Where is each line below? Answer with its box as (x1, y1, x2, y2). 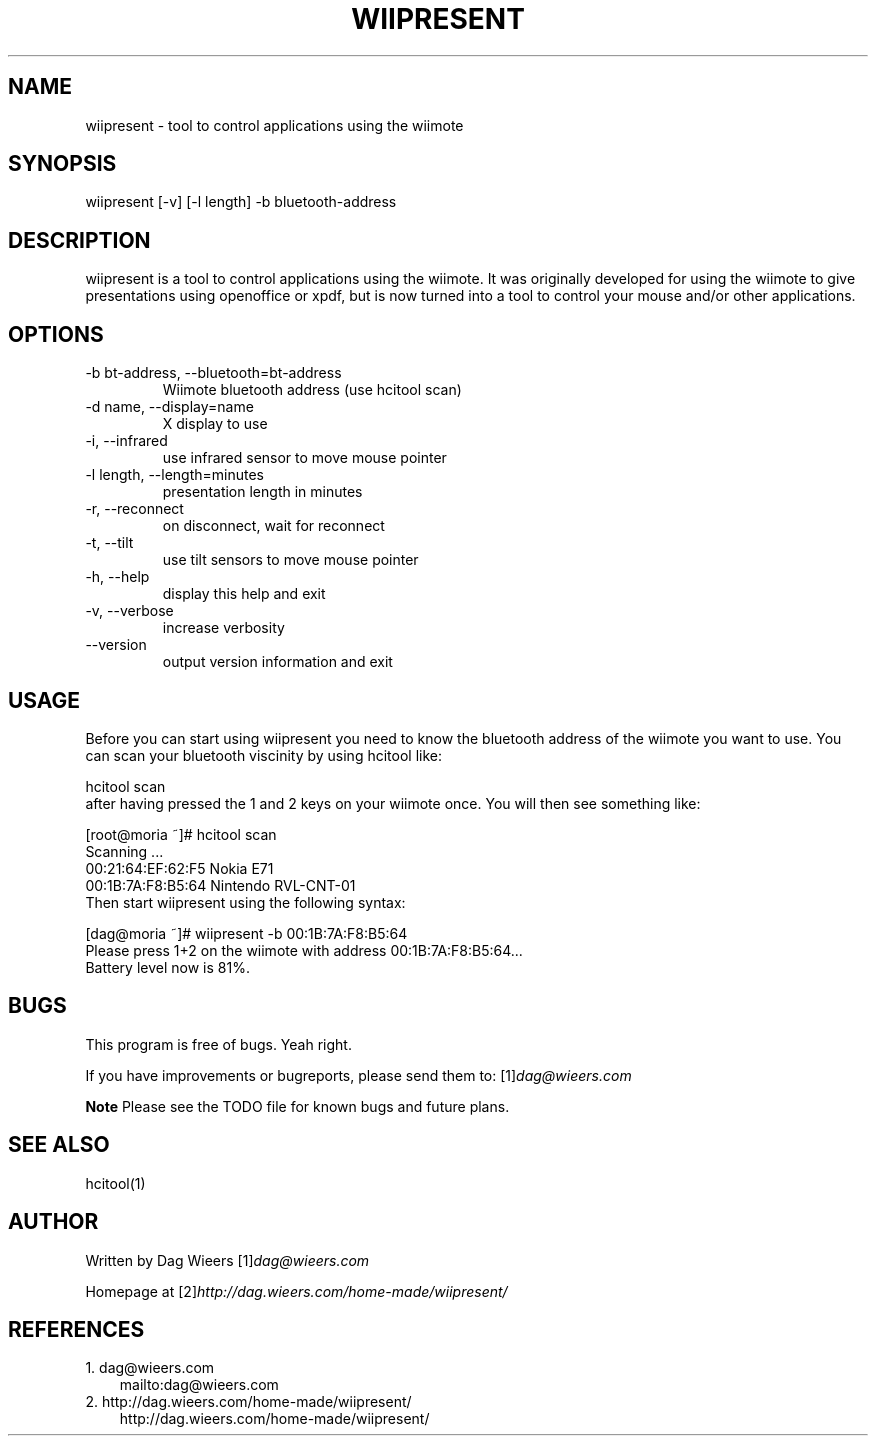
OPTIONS (8, 321, 104, 347)
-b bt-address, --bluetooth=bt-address (85, 364, 342, 382)
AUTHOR (8, 1209, 99, 1235)
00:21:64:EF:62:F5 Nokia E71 (85, 859, 274, 877)
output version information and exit (162, 653, 393, 671)
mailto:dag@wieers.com (119, 1376, 279, 1394)
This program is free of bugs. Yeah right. (85, 1035, 352, 1053)
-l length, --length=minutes (85, 466, 265, 484)
